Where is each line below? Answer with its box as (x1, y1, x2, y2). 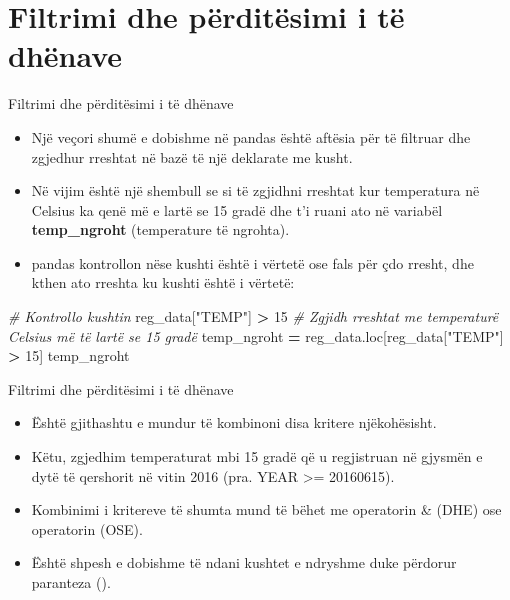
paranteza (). (31, 572, 111, 592)
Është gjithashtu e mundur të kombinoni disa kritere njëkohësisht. (31, 412, 437, 433)
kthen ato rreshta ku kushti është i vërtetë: (31, 272, 295, 293)
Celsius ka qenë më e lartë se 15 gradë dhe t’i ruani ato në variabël (31, 199, 443, 220)
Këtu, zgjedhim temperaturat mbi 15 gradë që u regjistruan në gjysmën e (31, 446, 483, 467)
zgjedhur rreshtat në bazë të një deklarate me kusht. (31, 146, 353, 167)
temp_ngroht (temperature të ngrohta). (31, 219, 290, 240)
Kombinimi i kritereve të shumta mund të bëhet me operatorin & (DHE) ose (31, 499, 502, 520)
